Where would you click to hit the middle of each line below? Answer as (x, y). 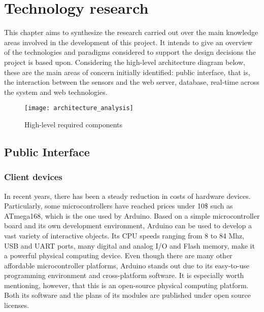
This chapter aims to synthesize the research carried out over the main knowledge (131, 32)
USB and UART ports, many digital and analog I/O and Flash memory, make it (129, 245)
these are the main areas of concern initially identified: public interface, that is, (127, 72)
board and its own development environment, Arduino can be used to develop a (128, 226)
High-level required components (74, 124)
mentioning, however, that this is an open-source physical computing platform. (126, 285)
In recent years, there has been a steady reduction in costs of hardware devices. (127, 196)
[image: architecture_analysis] (79, 108)
